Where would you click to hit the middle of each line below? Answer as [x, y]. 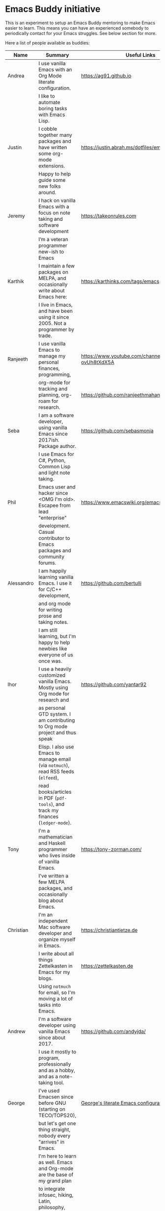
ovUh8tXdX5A [97, 362]
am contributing [57, 720]
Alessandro [21, 583]
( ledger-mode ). [55, 822]
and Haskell [52, 843]
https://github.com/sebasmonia [117, 431]
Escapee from [55, 505]
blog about [51, 900]
